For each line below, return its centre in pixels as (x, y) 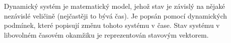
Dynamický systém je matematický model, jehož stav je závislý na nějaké (115, 6)
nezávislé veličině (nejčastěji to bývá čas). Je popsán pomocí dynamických (115, 15)
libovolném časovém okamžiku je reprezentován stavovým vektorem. (106, 34)
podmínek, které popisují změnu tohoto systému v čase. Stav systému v (112, 25)
